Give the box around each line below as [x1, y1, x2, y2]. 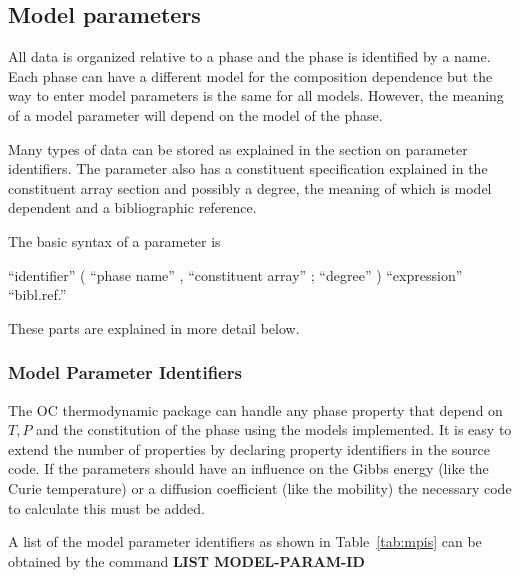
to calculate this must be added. [8, 497, 205, 518]
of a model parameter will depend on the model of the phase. [8, 104, 383, 125]
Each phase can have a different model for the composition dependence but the [8, 65, 493, 86]
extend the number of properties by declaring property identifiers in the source [8, 438, 491, 459]
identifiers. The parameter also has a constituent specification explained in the [8, 158, 488, 179]
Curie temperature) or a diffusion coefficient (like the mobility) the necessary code [8, 477, 512, 498]
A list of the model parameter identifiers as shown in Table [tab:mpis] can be [8, 531, 482, 552]
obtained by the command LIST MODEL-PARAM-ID [8, 550, 365, 571]
